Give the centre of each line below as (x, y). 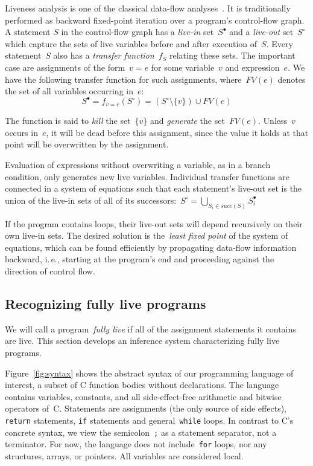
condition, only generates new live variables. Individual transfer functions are (147, 176)
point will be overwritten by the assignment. (87, 144)
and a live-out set (261, 32)
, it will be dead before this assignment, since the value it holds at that (177, 132)
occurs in (21, 132)
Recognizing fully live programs (106, 304)
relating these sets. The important (232, 55)
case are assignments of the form (65, 67)
